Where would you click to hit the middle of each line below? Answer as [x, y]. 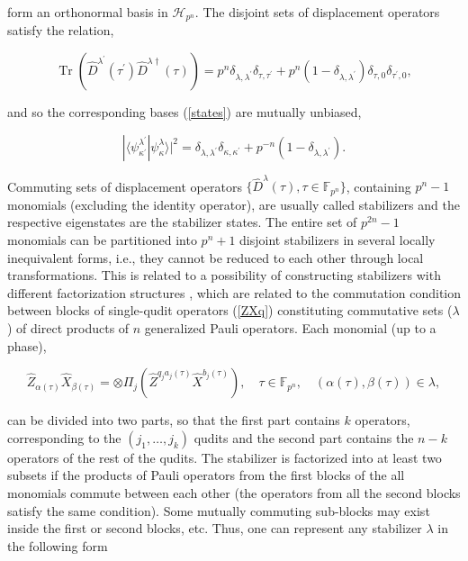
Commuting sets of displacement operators [125, 186]
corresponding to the [64, 437]
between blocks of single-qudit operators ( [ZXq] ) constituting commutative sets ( [230, 310]
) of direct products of [68, 327]
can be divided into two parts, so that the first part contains [174, 420]
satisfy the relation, [61, 30]
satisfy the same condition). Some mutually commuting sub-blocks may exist [219, 510]
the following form [58, 545]
